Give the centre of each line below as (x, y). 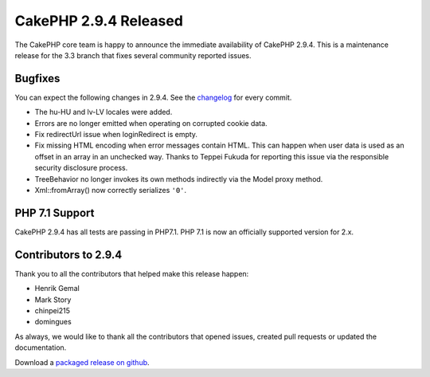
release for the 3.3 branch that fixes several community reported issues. (133, 55)
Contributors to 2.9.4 (68, 255)
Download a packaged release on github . (82, 362)
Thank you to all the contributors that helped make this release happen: (132, 273)
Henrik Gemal (57, 289)
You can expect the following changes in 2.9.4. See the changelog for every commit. (153, 97)
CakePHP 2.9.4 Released (99, 21)
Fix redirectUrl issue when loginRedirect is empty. (116, 135)
